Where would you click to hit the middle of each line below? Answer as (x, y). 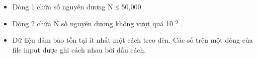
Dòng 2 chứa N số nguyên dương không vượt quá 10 (93, 23)
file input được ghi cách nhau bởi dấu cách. (79, 49)
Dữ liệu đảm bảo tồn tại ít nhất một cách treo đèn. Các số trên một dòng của (133, 40)
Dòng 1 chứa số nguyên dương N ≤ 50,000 (77, 6)
